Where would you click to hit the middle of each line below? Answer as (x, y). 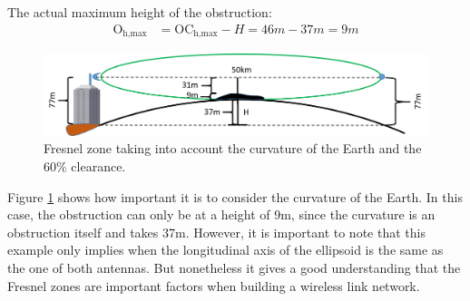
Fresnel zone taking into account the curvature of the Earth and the (233, 148)
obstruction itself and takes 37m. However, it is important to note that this (216, 232)
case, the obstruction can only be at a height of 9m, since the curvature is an (221, 214)
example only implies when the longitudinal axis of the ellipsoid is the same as (225, 250)
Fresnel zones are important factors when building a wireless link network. (214, 285)
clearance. (98, 165)
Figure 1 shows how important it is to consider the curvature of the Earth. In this (235, 196)
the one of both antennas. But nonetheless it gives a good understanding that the (234, 267)
